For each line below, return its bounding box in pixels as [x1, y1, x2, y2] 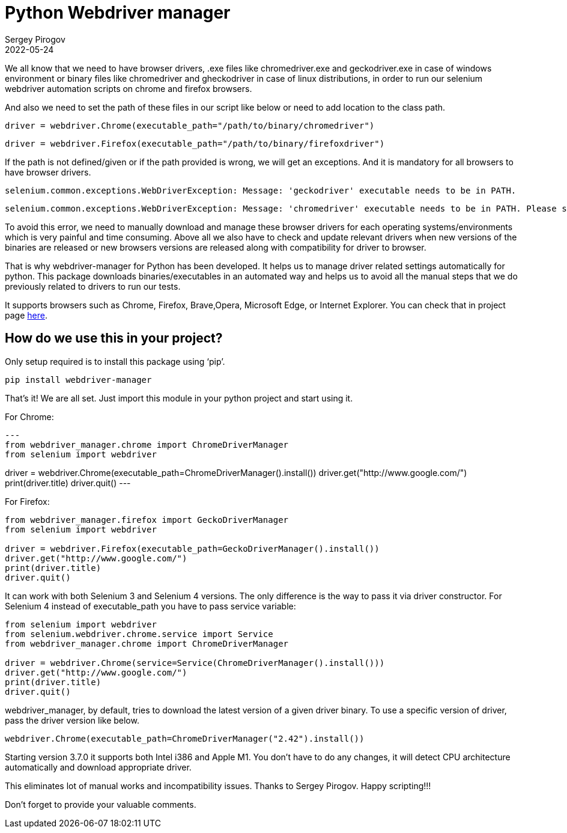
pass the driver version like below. [5, 715, 139, 725]
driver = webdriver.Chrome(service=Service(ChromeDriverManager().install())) [5, 658, 385, 668]
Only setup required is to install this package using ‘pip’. [5, 356, 225, 367]
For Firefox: [5, 496, 50, 507]
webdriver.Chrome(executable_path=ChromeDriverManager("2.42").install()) [5, 733, 365, 743]
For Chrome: [5, 411, 54, 422]
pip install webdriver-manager [5, 374, 152, 385]
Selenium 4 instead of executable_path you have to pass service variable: [5, 600, 296, 611]
